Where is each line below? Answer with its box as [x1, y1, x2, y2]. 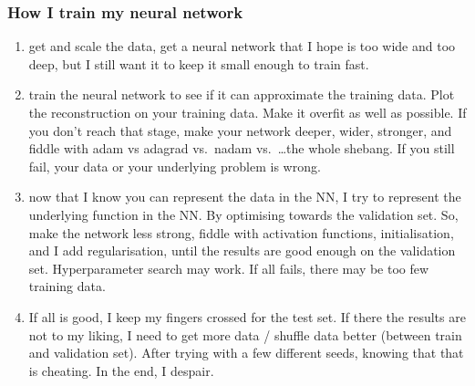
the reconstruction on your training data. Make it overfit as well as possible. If [28, 103, 467, 121]
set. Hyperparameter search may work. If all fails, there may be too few [28, 258, 429, 277]
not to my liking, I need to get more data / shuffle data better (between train [28, 325, 462, 344]
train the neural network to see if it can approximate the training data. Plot [28, 85, 455, 104]
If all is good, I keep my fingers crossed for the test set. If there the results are [28, 307, 466, 326]
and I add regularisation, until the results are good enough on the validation [28, 241, 456, 260]
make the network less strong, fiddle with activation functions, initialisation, [28, 223, 454, 242]
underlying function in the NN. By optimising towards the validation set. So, [28, 204, 459, 224]
